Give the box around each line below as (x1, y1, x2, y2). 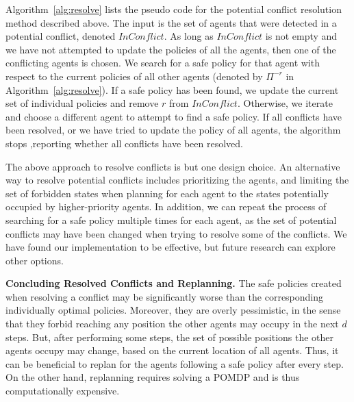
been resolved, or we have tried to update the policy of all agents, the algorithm (5, 123, 341, 137)
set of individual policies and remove (5, 96, 159, 110)
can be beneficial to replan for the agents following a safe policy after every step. (5, 356, 344, 370)
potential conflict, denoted (5, 29, 116, 43)
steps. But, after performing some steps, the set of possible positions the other (5, 329, 334, 344)
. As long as (164, 29, 214, 43)
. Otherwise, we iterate (237, 96, 333, 110)
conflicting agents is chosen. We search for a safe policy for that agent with (5, 55, 320, 70)
